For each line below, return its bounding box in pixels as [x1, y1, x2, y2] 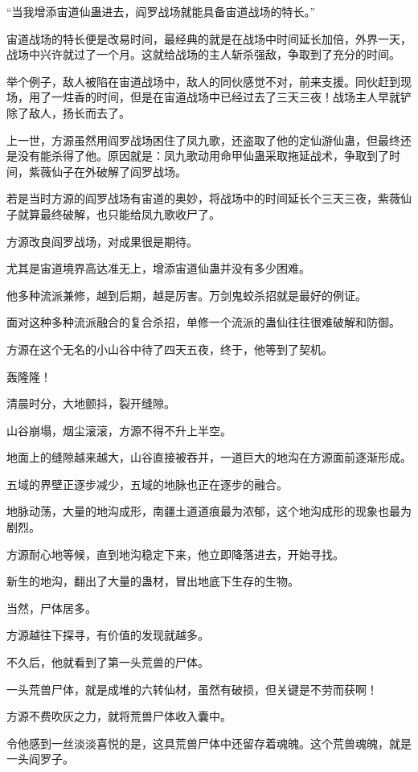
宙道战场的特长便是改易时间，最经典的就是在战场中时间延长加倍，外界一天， [6, 30, 412, 47]
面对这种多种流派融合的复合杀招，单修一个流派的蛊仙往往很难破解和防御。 [6, 314, 400, 331]
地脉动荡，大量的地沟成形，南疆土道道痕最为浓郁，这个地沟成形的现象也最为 [6, 503, 412, 519]
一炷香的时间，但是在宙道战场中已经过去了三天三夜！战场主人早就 [51, 88, 400, 105]
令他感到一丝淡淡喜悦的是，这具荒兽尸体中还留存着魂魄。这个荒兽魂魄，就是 [6, 734, 412, 751]
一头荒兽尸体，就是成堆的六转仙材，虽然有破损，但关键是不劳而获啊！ [6, 680, 378, 697]
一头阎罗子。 [6, 750, 74, 767]
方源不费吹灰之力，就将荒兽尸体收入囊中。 [6, 708, 232, 725]
